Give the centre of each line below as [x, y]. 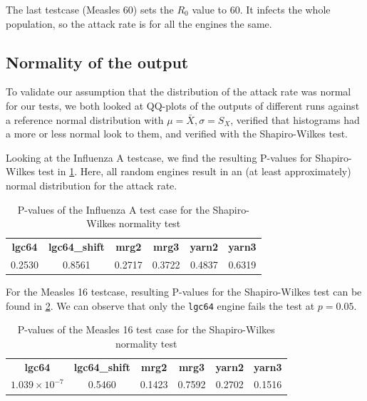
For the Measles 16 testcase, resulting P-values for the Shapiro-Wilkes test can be [184, 291]
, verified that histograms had [295, 119]
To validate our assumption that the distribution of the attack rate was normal [179, 92]
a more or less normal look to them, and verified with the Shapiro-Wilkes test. [177, 134]
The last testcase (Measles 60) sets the [90, 9]
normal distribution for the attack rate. [92, 185]
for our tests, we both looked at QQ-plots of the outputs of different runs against [183, 105]
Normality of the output [97, 62]
